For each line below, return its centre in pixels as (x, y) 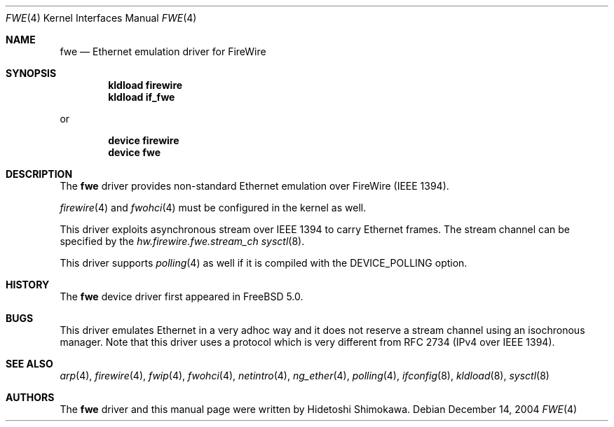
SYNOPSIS (31, 73)
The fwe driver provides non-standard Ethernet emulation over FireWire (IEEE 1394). (254, 186)
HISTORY (28, 285)
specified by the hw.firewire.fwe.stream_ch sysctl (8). (182, 241)
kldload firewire (145, 85)
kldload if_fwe (142, 97)
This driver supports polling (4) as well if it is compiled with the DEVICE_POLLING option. (264, 263)
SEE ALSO (29, 364)
